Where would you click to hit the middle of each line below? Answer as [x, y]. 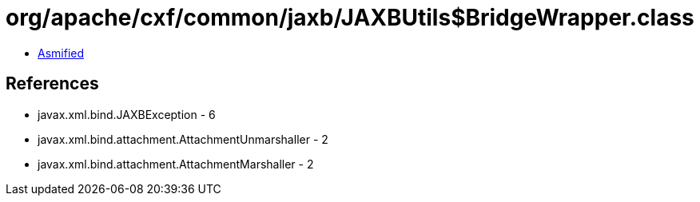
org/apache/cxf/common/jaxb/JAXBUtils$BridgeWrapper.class [350, 18]
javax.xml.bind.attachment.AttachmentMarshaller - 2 [176, 164]
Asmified [61, 53]
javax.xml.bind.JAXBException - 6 [127, 114]
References [52, 84]
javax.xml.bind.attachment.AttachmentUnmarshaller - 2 [183, 139]
